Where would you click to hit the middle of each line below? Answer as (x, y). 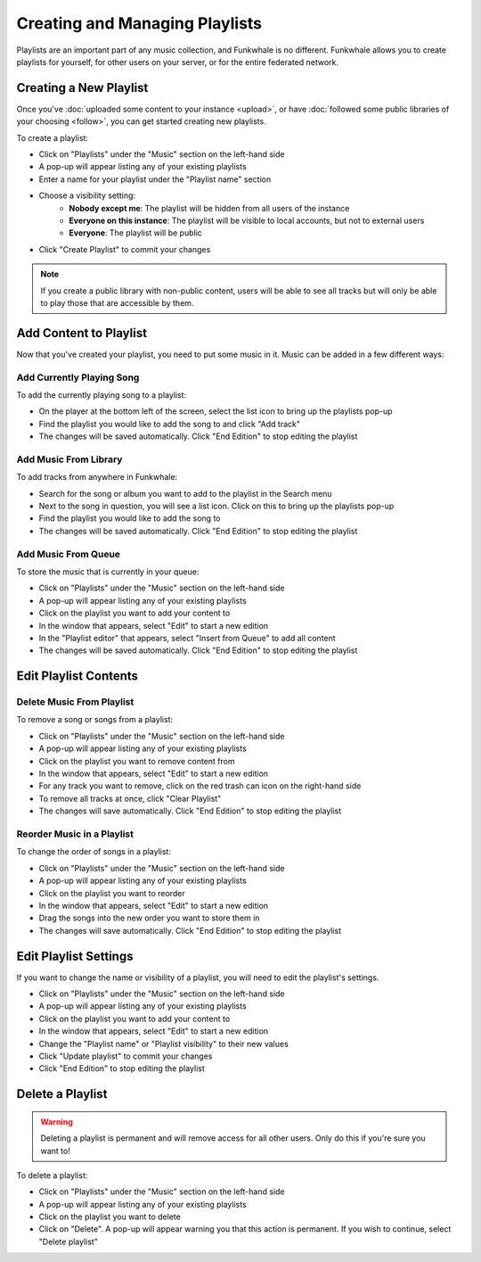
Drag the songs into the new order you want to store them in (149, 918)
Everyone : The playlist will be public (135, 233)
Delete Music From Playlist (75, 702)
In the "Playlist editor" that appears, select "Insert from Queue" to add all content (187, 638)
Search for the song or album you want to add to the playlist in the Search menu (186, 493)
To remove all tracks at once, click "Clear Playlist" (130, 798)
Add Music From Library (69, 459)
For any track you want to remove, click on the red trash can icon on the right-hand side (200, 786)
